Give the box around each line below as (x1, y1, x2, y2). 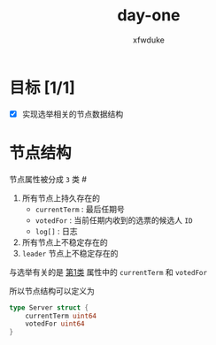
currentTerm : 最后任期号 (35, 203, 126, 214)
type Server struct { (9, 303, 89, 312)
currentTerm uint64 (25, 311, 97, 320)
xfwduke (132, 34, 166, 45)
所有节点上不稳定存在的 (21, 236, 108, 248)
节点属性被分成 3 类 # (9, 173, 87, 184)
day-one (117, 5, 181, 26)
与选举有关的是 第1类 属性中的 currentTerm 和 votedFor (9, 266, 208, 277)
